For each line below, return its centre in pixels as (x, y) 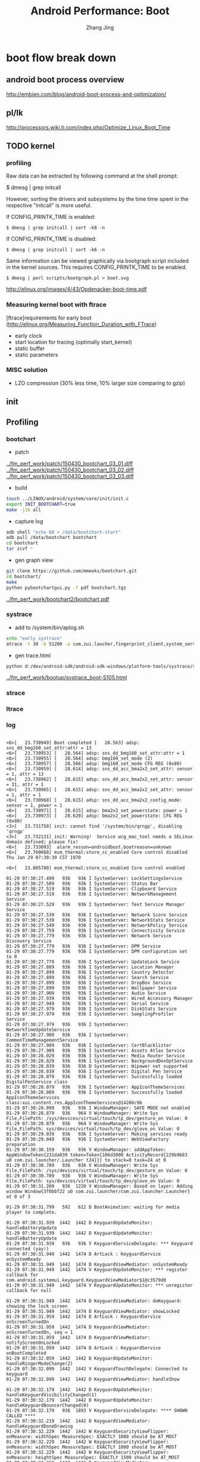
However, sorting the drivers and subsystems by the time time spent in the (97, 199)
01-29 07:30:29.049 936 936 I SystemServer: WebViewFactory (87, 1139)
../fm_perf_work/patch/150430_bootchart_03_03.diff (70, 476)
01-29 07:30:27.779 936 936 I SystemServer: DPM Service (84, 946)
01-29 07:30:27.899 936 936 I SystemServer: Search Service (87, 977)
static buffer (30, 348)
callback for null (29, 1290)
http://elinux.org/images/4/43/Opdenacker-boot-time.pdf (76, 289)
